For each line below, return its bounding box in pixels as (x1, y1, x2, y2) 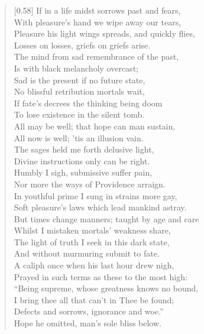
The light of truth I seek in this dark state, (14, 235, 170, 248)
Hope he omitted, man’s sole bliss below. (14, 317, 161, 329)
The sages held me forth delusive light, (14, 143, 154, 155)
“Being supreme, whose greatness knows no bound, (14, 282, 199, 294)
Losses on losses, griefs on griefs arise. (14, 38, 151, 51)
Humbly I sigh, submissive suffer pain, (14, 166, 153, 179)
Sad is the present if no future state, (14, 73, 145, 86)
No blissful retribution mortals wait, (14, 85, 145, 98)
